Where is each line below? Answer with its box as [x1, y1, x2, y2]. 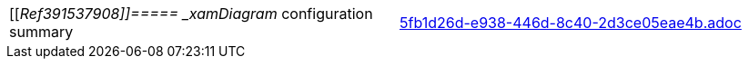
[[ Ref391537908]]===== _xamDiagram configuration [9, 5, 373, 23]
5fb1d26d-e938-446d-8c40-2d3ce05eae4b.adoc [400, 14, 742, 32]
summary [9, 23, 74, 41]
